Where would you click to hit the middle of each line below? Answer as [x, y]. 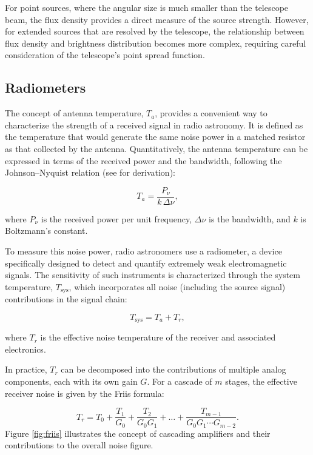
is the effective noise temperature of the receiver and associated [158, 337]
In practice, [26, 369]
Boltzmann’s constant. [46, 231]
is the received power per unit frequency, [116, 218]
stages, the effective [261, 381]
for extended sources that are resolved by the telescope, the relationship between [155, 31]
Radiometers [45, 88]
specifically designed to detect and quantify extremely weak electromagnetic [146, 263]
